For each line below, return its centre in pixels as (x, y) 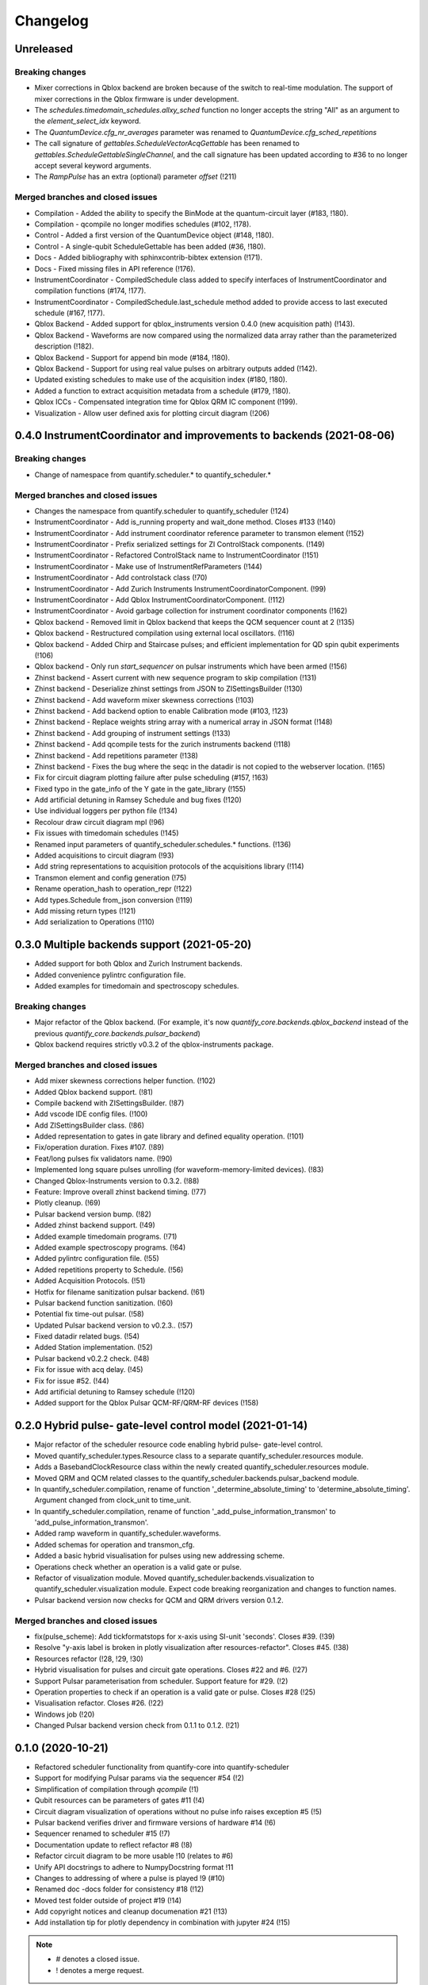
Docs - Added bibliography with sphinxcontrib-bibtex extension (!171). (149, 257)
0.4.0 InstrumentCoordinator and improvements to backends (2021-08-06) (205, 436)
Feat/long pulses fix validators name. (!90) (103, 1158)
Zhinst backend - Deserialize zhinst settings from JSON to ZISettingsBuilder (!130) (168, 689)
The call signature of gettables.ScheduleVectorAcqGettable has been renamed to (167, 144)
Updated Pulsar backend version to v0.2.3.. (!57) (114, 1325)
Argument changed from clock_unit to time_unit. (113, 1500)
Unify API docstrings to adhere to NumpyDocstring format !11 (134, 1867)
